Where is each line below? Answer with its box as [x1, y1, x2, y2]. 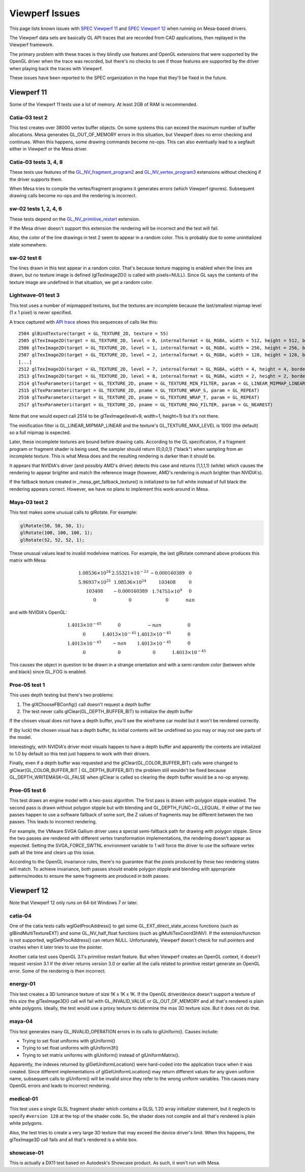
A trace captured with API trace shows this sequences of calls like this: [9, 319, 158, 325]
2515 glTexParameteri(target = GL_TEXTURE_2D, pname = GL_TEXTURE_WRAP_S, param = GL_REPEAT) [18, 388, 260, 393]
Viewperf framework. [9, 42, 54, 48]
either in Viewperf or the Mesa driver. [9, 146, 88, 152]
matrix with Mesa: [9, 557, 47, 564]
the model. [9, 734, 32, 741]
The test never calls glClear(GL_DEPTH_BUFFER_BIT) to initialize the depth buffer [22, 708, 193, 714]
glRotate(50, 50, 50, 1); [20, 522, 85, 529]
